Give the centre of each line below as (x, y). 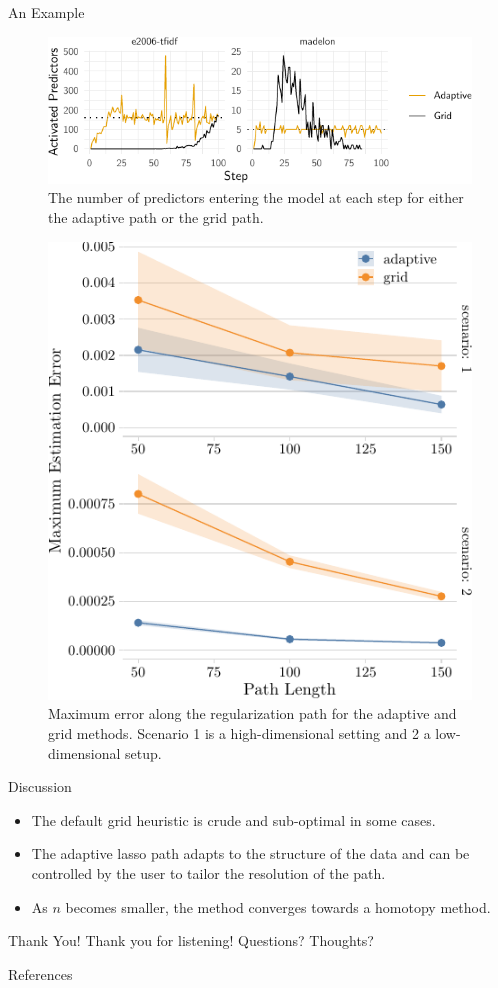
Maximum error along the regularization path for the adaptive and (252, 713)
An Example (46, 12)
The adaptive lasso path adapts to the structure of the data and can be (250, 853)
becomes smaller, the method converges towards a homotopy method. (278, 906)
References (40, 973)
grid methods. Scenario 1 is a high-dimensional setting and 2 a (239, 733)
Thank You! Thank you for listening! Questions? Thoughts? (191, 940)
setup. (143, 752)
